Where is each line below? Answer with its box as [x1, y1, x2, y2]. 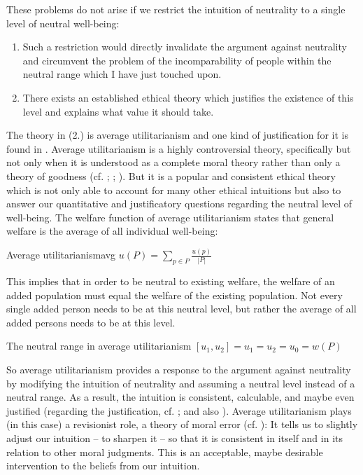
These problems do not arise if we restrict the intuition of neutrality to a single [6, 2, 346, 16]
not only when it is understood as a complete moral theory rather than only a [6, 155, 341, 170]
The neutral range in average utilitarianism [6, 338, 192, 353]
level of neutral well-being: [6, 15, 120, 30]
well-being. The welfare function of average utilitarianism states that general [6, 209, 334, 224]
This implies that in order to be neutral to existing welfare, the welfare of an [6, 274, 335, 289]
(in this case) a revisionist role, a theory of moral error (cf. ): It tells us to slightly [6, 417, 358, 432]
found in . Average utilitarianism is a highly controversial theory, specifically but [6, 141, 351, 156]
